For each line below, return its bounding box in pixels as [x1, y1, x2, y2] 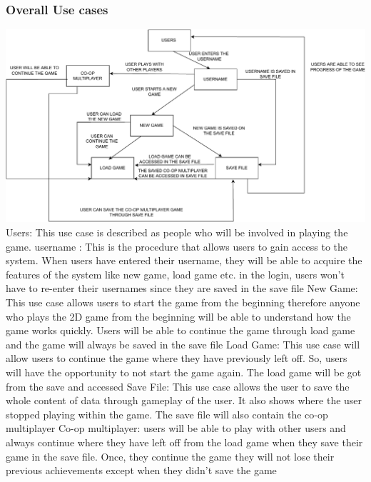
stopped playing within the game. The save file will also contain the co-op [6, 406, 328, 421]
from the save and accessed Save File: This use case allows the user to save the [6, 378, 350, 393]
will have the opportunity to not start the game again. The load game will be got [6, 364, 362, 379]
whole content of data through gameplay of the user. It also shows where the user [6, 393, 362, 408]
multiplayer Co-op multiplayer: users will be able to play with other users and [6, 421, 346, 436]
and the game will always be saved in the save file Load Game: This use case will [6, 336, 360, 351]
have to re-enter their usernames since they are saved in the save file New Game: [6, 281, 358, 296]
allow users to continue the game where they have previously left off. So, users [6, 351, 347, 366]
